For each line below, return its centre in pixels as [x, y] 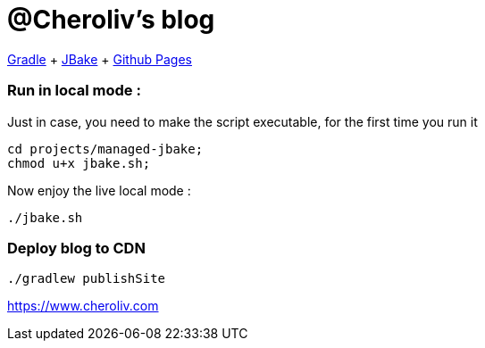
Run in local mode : [74, 91]
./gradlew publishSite [87, 279]
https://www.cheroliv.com [83, 306]
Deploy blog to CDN [76, 248]
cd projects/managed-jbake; [105, 149]
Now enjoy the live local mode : [99, 190]
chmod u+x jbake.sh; [79, 163]
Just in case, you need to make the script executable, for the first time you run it [242, 121]
